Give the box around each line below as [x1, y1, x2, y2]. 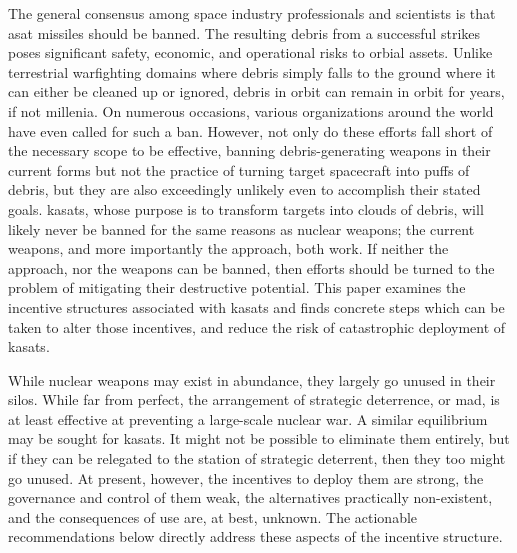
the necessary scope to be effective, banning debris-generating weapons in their [8, 140, 491, 161]
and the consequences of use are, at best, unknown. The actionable [8, 506, 418, 527]
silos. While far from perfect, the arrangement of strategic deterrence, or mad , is [8, 389, 500, 410]
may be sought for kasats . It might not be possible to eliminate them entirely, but [8, 428, 510, 449]
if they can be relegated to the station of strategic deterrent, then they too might [8, 448, 506, 469]
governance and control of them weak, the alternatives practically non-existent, [8, 487, 493, 508]
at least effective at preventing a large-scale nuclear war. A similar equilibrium [8, 408, 488, 429]
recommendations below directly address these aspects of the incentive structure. [8, 526, 503, 547]
